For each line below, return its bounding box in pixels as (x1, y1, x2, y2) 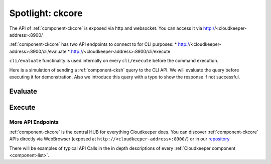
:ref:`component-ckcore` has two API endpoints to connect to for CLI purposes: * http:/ (9, 41, 189, 47)
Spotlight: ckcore (9, 8, 83, 19)
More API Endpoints (9, 118, 59, 125)
